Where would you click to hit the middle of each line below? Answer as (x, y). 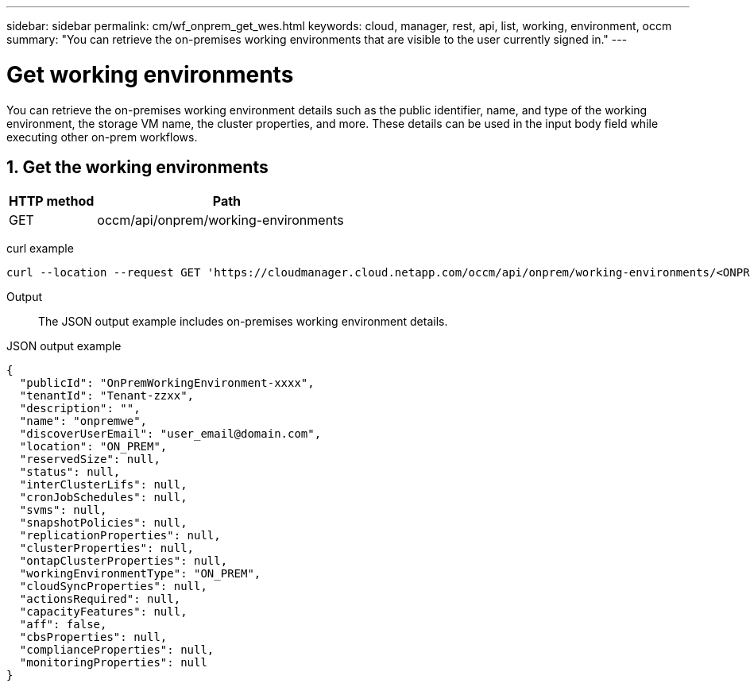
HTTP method (52, 201)
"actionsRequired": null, (100, 599)
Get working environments (150, 74)
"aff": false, (63, 625)
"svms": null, (63, 510)
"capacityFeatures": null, (103, 612)
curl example (40, 249)
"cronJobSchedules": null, (103, 498)
